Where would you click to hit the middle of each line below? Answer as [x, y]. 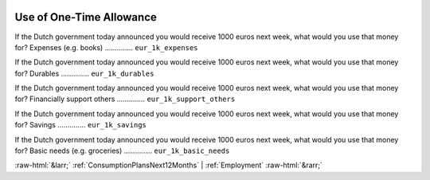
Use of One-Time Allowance [86, 17]
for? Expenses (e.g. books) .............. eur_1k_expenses [106, 47]
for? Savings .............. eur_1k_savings [81, 125]
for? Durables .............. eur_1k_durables [84, 73]
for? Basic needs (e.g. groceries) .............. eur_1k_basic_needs [122, 151]
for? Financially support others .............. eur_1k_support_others [125, 99]
